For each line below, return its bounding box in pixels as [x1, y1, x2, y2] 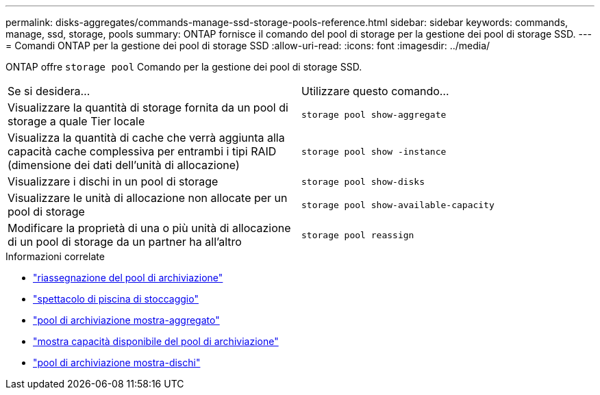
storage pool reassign [301, 229, 414, 240]
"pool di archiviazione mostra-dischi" [33, 357, 201, 368]
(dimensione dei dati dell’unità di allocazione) [8, 158, 240, 172]
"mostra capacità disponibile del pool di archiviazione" [33, 335, 279, 347]
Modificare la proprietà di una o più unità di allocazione [8, 221, 291, 235]
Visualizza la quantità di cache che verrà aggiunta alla [8, 131, 285, 144]
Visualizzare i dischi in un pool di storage [8, 175, 218, 188]
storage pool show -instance [301, 146, 447, 157]
